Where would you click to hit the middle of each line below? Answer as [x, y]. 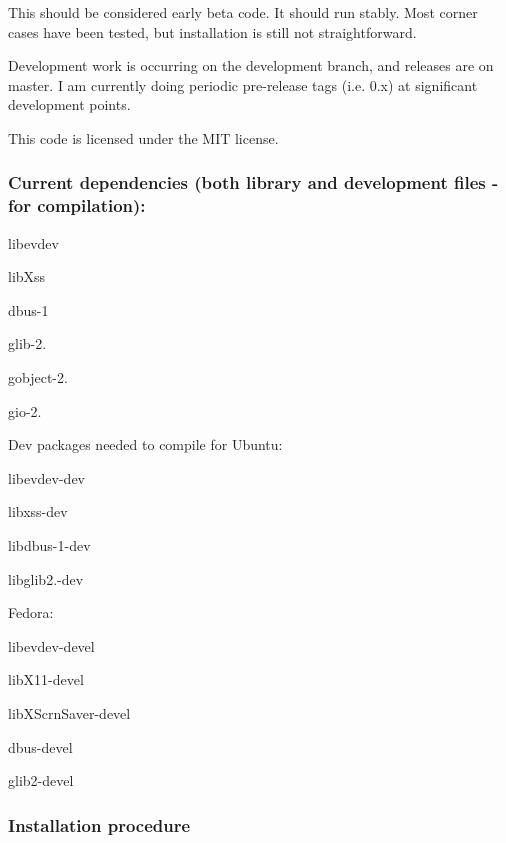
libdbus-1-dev [49, 545]
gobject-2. [38, 377]
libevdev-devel [51, 645]
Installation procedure [99, 824]
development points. [69, 104]
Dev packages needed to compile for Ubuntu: [145, 444]
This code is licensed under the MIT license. [143, 137]
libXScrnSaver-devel [69, 713]
